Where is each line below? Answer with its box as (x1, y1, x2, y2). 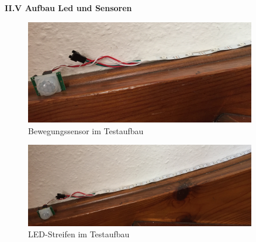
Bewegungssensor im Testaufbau (28, 124, 144, 137)
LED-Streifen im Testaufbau (28, 228, 130, 240)
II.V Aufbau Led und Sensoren (5, 2, 132, 13)
